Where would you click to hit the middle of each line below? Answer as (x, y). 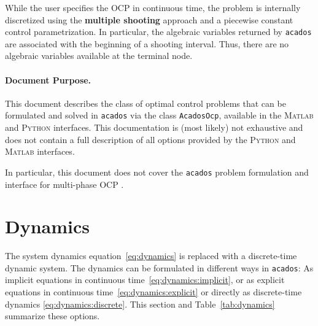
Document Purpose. (48, 80)
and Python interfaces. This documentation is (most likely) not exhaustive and (154, 127)
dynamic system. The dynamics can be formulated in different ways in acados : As (159, 267)
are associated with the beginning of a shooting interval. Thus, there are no (147, 43)
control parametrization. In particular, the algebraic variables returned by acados (158, 32)
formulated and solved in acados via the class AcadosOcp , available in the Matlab (159, 115)
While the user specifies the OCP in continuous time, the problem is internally (153, 7)
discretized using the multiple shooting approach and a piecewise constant (149, 19)
